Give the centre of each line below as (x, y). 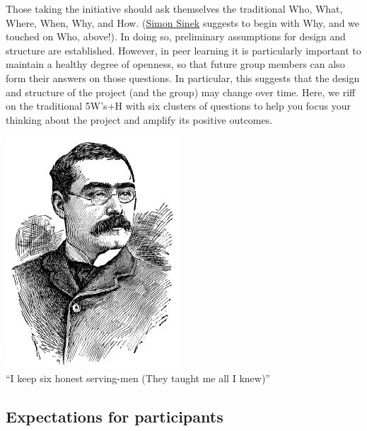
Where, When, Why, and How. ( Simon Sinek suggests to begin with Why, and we (183, 22)
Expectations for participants (115, 416)
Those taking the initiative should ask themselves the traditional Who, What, (174, 8)
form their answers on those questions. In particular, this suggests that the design (183, 77)
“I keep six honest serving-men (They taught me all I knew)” (138, 378)
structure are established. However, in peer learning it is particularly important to (183, 50)
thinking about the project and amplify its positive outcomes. (139, 119)
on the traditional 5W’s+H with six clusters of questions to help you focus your (178, 106)
